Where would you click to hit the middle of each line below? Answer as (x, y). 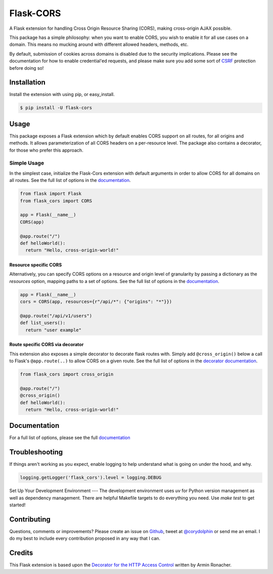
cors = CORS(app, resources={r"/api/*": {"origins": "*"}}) (96, 302)
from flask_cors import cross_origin (67, 374)
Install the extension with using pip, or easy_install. (62, 94)
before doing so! (27, 68)
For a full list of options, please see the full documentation (70, 438)
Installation (27, 83)
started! (17, 505)
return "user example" (54, 330)
